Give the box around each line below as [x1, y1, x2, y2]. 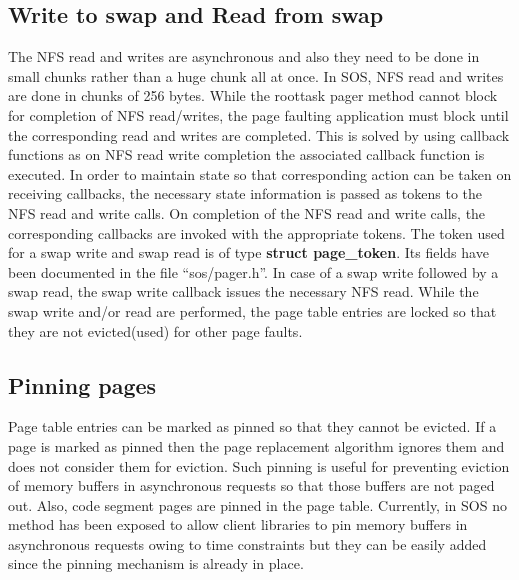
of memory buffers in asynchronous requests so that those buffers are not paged [8, 475, 495, 496]
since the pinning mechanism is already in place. [8, 553, 304, 574]
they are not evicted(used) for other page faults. [8, 320, 303, 341]
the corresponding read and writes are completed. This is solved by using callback [8, 124, 510, 145]
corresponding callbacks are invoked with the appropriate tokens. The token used [8, 222, 505, 243]
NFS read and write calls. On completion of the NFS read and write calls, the [8, 202, 486, 223]
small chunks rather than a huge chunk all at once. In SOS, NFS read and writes [8, 65, 504, 86]
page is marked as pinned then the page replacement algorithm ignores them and [8, 435, 505, 456]
